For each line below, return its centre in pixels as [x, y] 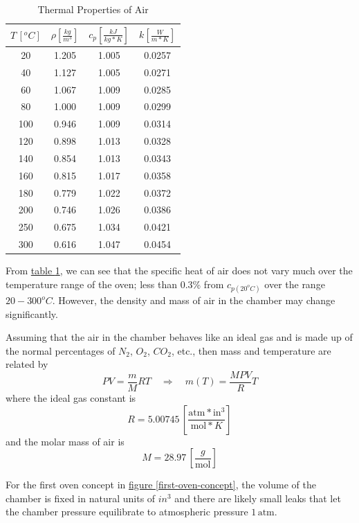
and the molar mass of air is [65, 441]
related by [27, 364]
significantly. [32, 313]
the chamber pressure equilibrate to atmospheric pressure [127, 512]
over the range [295, 284]
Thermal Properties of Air [93, 9]
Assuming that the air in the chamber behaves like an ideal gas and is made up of [179, 337]
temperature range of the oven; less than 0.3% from [115, 284]
